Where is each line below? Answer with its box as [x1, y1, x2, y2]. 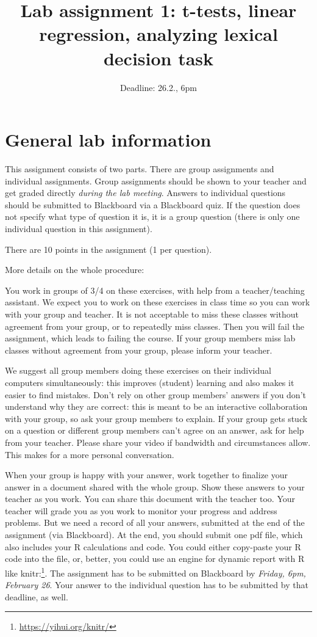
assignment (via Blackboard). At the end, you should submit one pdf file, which [5, 528, 303, 541]
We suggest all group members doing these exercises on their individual [5, 364, 271, 377]
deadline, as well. [5, 590, 68, 603]
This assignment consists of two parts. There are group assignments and [5, 162, 274, 175]
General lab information [5, 127, 212, 152]
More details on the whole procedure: [5, 263, 144, 276]
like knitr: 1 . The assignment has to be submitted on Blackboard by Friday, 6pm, [5, 564, 306, 579]
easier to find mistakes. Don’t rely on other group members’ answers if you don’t [5, 388, 306, 401]
